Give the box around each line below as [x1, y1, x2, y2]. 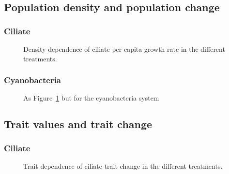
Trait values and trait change [4, 116, 153, 131]
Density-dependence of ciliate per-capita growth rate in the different [23, 44, 225, 54]
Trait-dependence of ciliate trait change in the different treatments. [23, 161, 223, 171]
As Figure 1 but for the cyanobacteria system [23, 93, 159, 103]
